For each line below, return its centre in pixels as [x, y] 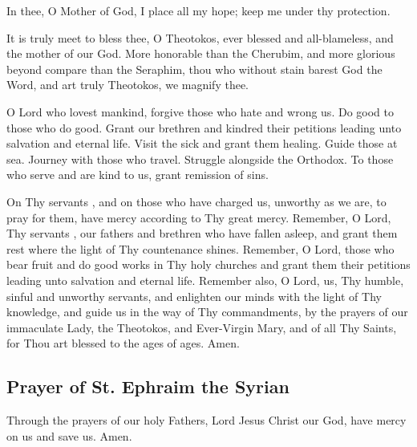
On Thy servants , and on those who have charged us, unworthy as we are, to [196, 201]
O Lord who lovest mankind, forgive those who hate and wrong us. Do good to [200, 111]
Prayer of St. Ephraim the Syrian [148, 386]
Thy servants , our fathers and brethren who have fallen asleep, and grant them [202, 233]
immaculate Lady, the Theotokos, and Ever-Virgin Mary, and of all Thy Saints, [202, 327]
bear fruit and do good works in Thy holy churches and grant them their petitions [208, 264]
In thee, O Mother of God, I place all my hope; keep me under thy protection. [198, 10]
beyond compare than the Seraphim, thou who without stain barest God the [194, 69]
